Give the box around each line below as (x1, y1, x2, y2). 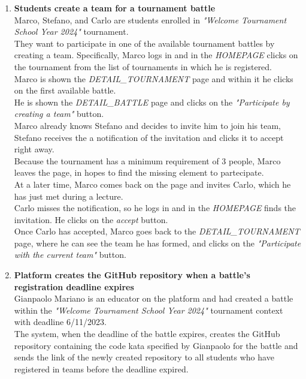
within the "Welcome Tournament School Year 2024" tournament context (14, 303, 283, 316)
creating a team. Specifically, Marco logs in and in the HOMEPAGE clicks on (14, 49, 298, 61)
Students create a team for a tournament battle (14, 2, 216, 14)
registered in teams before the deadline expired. (14, 362, 189, 375)
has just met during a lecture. (14, 189, 123, 202)
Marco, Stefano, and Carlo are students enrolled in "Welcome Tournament (14, 13, 287, 26)
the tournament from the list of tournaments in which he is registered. (14, 60, 272, 73)
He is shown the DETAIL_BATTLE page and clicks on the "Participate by (14, 95, 290, 108)
